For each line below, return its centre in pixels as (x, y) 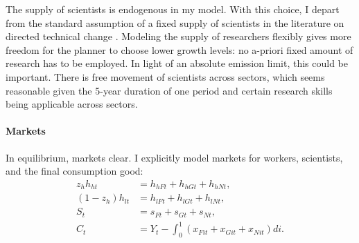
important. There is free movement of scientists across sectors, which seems (165, 76)
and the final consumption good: (75, 171)
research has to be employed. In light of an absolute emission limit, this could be (177, 63)
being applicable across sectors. (72, 104)
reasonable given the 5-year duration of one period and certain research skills (169, 90)
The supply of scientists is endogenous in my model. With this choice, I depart (173, 9)
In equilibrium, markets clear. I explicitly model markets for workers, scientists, (174, 157)
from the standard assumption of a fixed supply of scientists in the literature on (175, 22)
